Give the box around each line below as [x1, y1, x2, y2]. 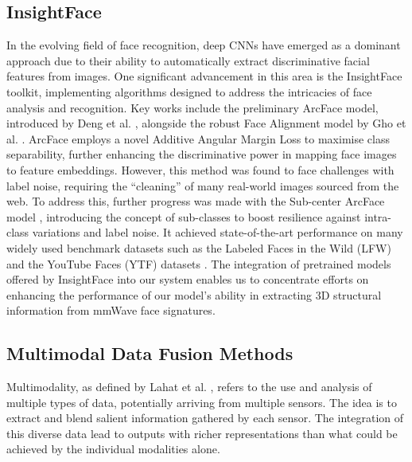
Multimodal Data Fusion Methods [6, 341, 293, 366]
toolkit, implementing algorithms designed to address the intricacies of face [6, 83, 372, 100]
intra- [364, 208, 392, 225]
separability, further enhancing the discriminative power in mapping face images [6, 146, 397, 162]
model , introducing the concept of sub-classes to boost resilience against [6, 208, 361, 225]
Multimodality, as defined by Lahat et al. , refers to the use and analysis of [6, 378, 372, 395]
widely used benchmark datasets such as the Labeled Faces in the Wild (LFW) [6, 239, 391, 256]
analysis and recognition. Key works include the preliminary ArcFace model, [6, 99, 379, 115]
